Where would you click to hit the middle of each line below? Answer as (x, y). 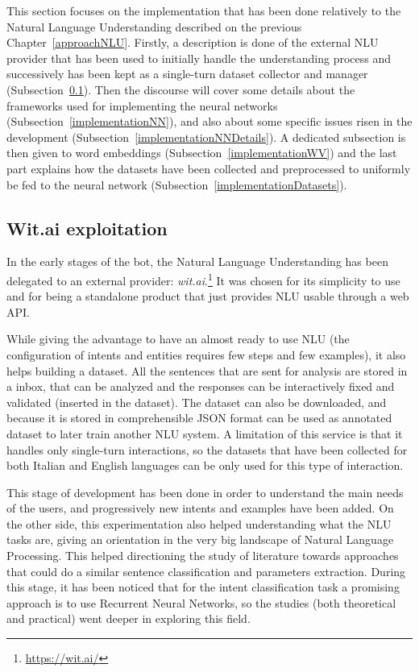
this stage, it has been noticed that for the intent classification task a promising (203, 587)
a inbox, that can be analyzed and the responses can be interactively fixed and (201, 386)
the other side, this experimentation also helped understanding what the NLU (199, 523)
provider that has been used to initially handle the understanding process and (199, 58)
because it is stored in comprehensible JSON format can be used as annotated (199, 418)
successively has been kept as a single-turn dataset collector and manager (187, 74)
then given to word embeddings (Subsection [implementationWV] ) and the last (202, 153)
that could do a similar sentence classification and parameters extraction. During (206, 571)
